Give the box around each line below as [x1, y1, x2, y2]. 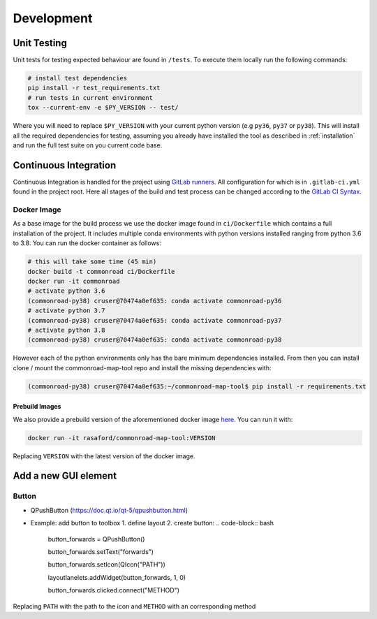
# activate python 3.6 [27, 287, 105, 295]
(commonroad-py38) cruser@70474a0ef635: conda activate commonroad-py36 [27, 297, 282, 305]
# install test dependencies [27, 74, 128, 82]
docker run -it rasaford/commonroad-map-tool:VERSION [27, 434, 216, 442]
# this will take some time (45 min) [27, 258, 157, 265]
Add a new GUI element [13, 470, 117, 482]
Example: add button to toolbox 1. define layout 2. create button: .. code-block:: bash [30, 519, 274, 527]
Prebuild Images [13, 402, 61, 411]
